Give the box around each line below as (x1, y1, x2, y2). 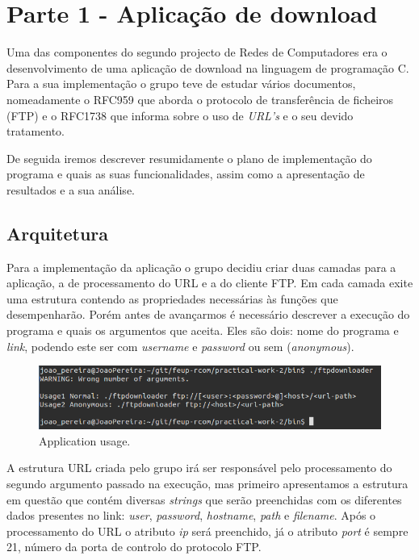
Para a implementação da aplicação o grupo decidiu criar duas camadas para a (6, 258, 396, 275)
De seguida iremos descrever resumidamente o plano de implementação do (6, 149, 372, 166)
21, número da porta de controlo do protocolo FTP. (6, 538, 262, 555)
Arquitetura (6, 220, 109, 245)
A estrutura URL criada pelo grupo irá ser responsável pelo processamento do (6, 459, 392, 476)
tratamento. (6, 123, 65, 140)
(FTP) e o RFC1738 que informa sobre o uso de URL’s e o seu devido (6, 107, 354, 123)
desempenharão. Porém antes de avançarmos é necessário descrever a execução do (6, 306, 410, 323)
